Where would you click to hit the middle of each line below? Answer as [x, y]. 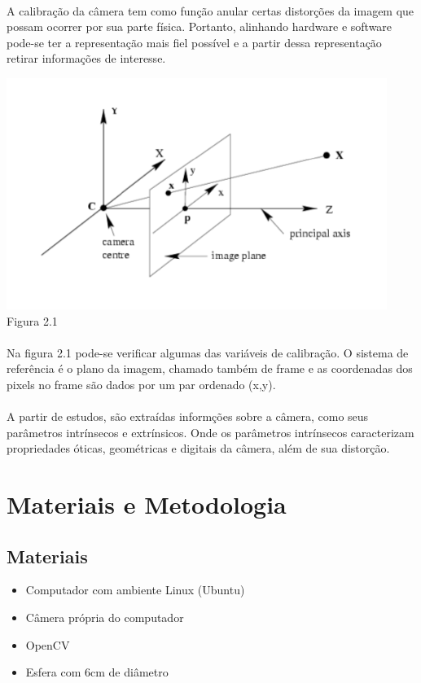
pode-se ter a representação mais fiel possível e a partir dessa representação [194, 42]
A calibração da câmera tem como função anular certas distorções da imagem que [210, 10]
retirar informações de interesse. [86, 58]
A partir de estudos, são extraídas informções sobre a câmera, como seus [188, 416]
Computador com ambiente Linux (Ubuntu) [135, 590]
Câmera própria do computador [105, 617]
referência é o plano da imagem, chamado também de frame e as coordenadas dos [210, 368]
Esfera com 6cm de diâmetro [97, 672]
